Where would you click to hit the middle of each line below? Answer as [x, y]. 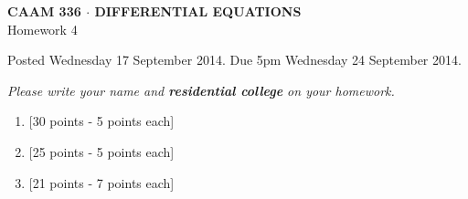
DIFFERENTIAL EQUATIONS [198, 11]
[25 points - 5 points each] [101, 151]
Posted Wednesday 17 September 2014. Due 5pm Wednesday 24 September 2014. [234, 60]
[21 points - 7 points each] [101, 182]
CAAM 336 [44, 11]
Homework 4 [43, 29]
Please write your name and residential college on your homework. [201, 90]
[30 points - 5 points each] [101, 121]
